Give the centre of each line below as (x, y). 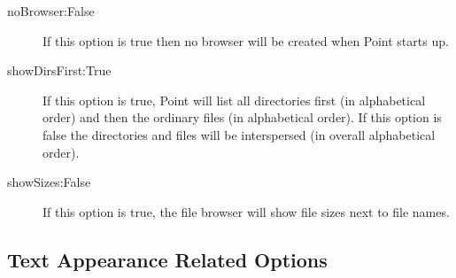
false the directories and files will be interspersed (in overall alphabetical (239, 134)
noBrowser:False (51, 11)
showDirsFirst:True (59, 70)
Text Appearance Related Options (167, 259)
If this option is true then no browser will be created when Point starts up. (246, 40)
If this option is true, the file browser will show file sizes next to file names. (246, 211)
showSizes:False (49, 182)
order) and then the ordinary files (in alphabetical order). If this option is (242, 117)
